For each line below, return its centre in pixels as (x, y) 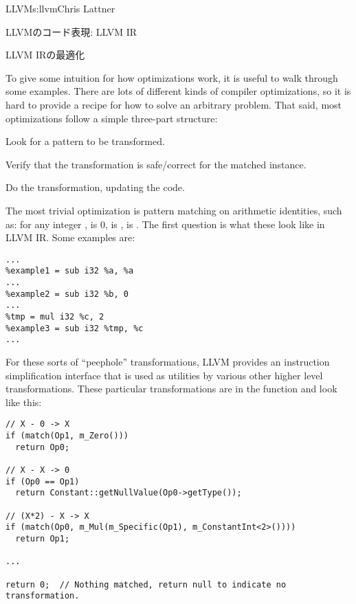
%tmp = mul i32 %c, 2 (55, 317)
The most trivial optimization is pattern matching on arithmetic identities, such (174, 210)
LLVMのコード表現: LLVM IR (71, 31)
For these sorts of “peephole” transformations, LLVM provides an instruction (168, 361)
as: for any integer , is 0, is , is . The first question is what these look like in (165, 224)
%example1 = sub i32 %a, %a (70, 271)
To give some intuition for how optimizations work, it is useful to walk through (172, 77)
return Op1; (43, 538)
